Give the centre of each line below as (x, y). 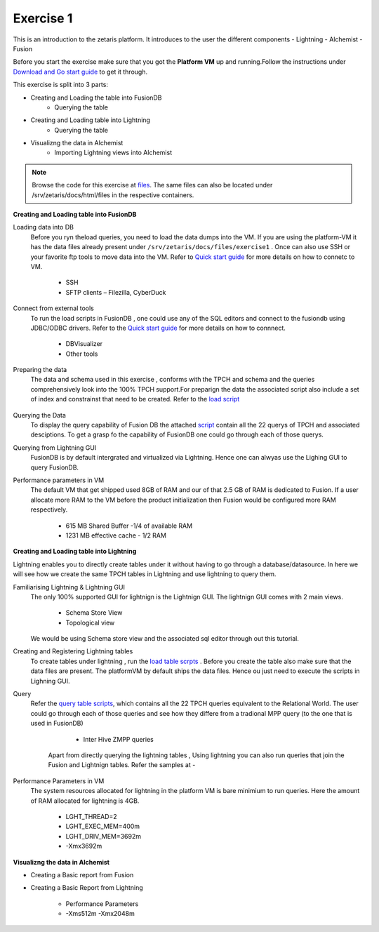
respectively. (49, 510)
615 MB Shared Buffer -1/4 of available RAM (129, 526)
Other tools (82, 354)
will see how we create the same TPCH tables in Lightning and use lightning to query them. (145, 574)
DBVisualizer (84, 344)
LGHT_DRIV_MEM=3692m (104, 836)
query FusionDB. (55, 467)
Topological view (90, 623)
